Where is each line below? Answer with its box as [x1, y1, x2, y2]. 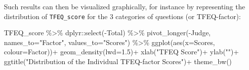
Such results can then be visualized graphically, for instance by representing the [4, 1, 245, 11]
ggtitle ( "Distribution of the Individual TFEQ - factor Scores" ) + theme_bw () [4, 56, 232, 67]
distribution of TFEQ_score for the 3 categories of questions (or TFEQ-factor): [4, 11, 241, 21]
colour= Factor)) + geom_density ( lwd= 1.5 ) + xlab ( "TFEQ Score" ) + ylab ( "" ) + [4, 47, 239, 57]
